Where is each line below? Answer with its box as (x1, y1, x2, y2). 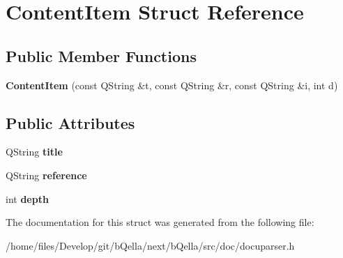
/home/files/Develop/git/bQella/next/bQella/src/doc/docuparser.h (6, 238, 295, 252)
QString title (6, 144, 63, 159)
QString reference (6, 167, 87, 182)
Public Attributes (6, 112, 135, 133)
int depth (6, 191, 49, 206)
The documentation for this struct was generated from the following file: (6, 215, 314, 229)
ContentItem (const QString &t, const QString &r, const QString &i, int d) (6, 77, 338, 92)
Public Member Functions (6, 45, 197, 66)
